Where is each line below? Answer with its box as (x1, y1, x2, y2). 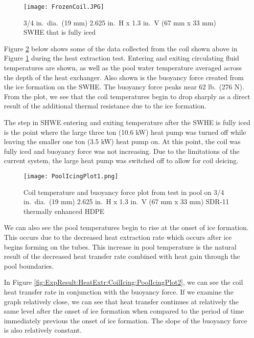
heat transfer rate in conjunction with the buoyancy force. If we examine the (4, 286, 233, 296)
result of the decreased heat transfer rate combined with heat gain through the (4, 251, 240, 261)
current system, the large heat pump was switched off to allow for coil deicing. (4, 155, 239, 166)
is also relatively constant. (4, 325, 82, 335)
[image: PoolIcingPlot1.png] (23, 172, 118, 180)
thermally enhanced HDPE (23, 206, 105, 216)
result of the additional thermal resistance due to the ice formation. (4, 101, 207, 111)
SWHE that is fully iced (23, 27, 96, 37)
